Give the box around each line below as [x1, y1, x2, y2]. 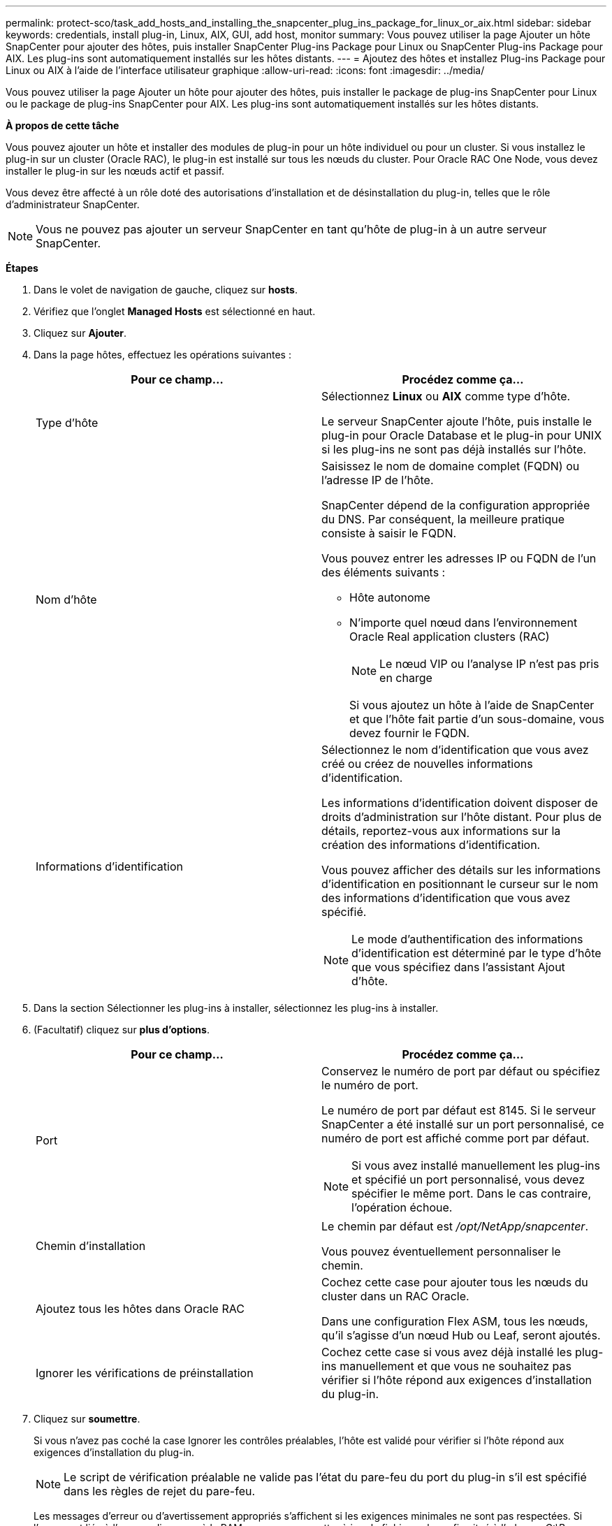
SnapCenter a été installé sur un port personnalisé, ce [321, 1117, 604, 1131]
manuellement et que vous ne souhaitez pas [340, 1359, 571, 1373]
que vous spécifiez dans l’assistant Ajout [351, 960, 565, 974]
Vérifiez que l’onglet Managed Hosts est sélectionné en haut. [34, 305, 316, 317]
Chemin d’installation [36, 1239, 146, 1253]
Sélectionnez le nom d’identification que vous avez [321, 743, 589, 757]
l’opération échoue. [351, 1200, 453, 1214]
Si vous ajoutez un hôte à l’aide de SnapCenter [349, 698, 595, 712]
